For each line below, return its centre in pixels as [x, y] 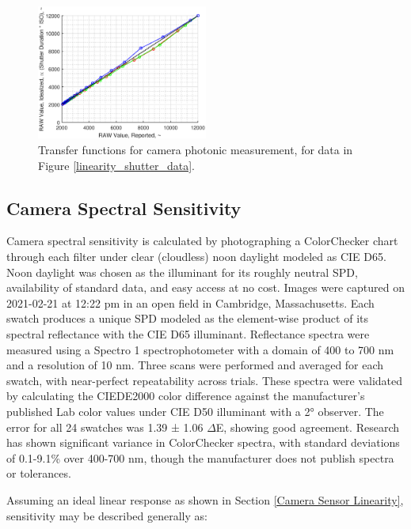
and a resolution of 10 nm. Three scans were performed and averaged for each [195, 365]
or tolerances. [39, 473]
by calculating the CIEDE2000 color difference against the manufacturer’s [186, 396]
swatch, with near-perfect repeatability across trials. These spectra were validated [205, 380]
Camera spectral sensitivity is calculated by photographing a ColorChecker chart [202, 241]
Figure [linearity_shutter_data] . [117, 165]
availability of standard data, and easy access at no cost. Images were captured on [205, 287]
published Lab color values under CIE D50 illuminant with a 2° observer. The [195, 411]
